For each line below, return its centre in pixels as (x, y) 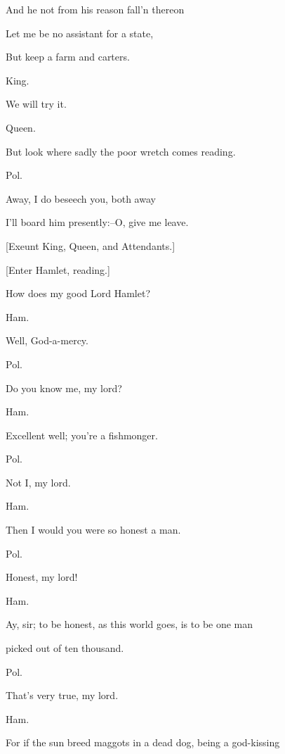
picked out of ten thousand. (65, 648)
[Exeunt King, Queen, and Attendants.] (91, 245)
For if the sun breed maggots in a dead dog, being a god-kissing (143, 742)
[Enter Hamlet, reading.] (58, 269)
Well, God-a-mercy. (47, 340)
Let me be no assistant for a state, (80, 33)
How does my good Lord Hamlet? (78, 293)
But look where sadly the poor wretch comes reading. (121, 151)
